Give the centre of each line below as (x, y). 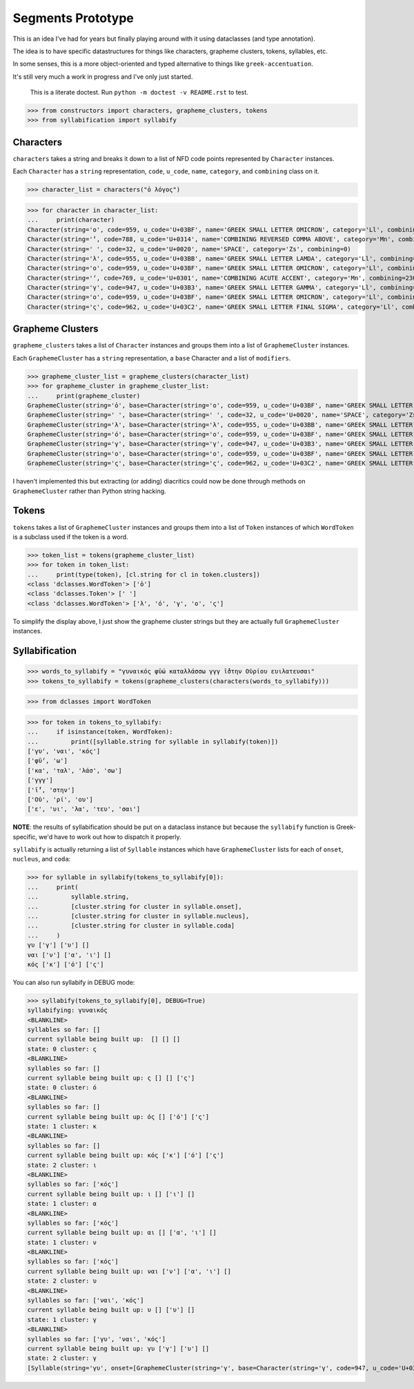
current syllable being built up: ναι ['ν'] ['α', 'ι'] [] (129, 1271)
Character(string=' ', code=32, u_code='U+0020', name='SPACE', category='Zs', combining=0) (189, 249)
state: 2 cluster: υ (62, 1281)
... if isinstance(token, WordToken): (100, 732)
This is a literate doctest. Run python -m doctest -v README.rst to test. (139, 93)
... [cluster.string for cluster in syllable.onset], (135, 906)
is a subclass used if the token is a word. (70, 537)
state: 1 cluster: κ (62, 1126)
